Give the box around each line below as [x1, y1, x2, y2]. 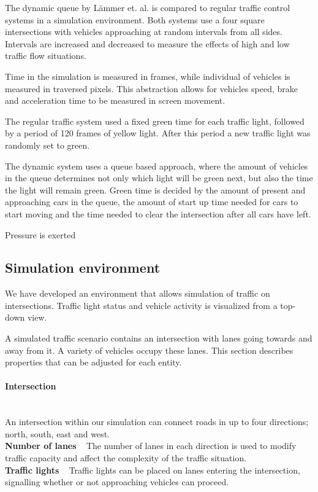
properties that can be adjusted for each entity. [5, 356, 182, 369]
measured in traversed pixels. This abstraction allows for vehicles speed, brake [5, 82, 298, 95]
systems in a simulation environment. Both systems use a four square [5, 13, 265, 26]
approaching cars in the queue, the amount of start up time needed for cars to [5, 195, 298, 208]
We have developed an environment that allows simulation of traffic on [5, 287, 270, 300]
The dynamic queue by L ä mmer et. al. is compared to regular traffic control [5, 1, 290, 14]
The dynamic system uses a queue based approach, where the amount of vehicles [5, 159, 308, 172]
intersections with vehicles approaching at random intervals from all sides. [5, 25, 282, 38]
